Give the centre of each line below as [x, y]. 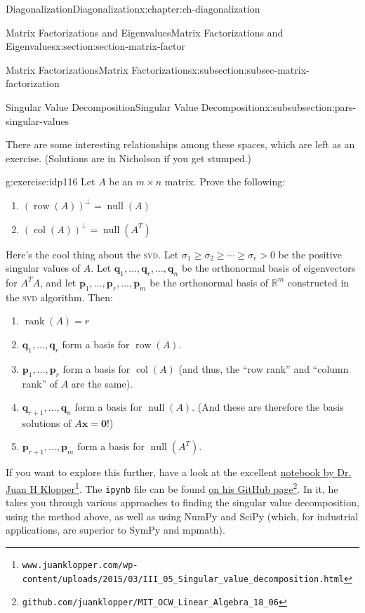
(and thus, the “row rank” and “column [264, 368]
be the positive [310, 254]
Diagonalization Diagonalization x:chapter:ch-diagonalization [133, 8]
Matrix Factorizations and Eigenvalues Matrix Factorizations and [145, 32]
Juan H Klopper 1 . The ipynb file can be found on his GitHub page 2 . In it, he [172, 487]
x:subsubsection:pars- [311, 106]
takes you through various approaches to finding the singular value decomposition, [182, 502]
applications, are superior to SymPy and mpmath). [115, 530]
